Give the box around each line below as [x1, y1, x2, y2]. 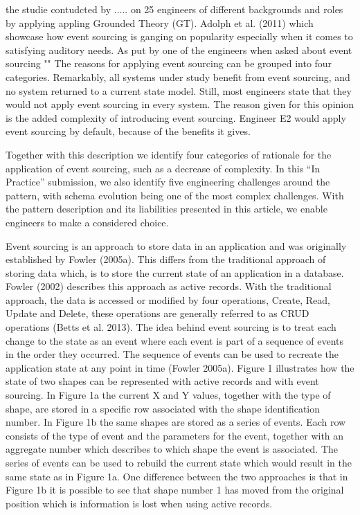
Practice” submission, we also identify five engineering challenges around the [6, 174, 330, 189]
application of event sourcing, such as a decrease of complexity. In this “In [6, 161, 321, 175]
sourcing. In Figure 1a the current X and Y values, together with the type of [6, 388, 331, 402]
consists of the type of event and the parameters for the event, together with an [6, 428, 344, 442]
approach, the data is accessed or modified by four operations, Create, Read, [6, 292, 330, 307]
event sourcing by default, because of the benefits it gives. [6, 124, 251, 138]
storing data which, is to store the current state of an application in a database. [6, 265, 344, 280]
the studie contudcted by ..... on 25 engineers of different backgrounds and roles [6, 2, 343, 16]
